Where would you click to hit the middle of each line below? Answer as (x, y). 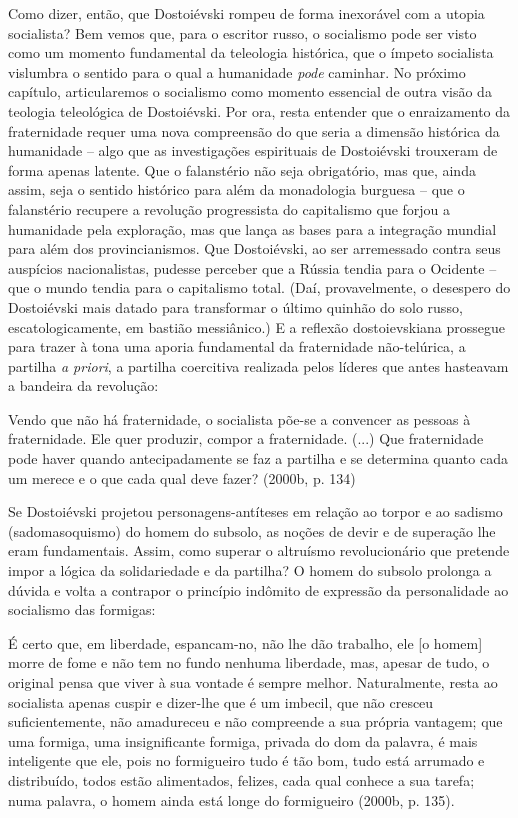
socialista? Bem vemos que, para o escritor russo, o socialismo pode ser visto (242, 32)
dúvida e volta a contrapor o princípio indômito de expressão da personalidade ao (258, 589)
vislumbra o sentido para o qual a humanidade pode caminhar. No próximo (237, 71)
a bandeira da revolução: (83, 385)
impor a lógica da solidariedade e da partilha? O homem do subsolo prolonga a (250, 570)
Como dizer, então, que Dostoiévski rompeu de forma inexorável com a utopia (246, 13)
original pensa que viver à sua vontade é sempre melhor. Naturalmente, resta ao (253, 682)
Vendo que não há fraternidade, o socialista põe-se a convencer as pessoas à (239, 418)
